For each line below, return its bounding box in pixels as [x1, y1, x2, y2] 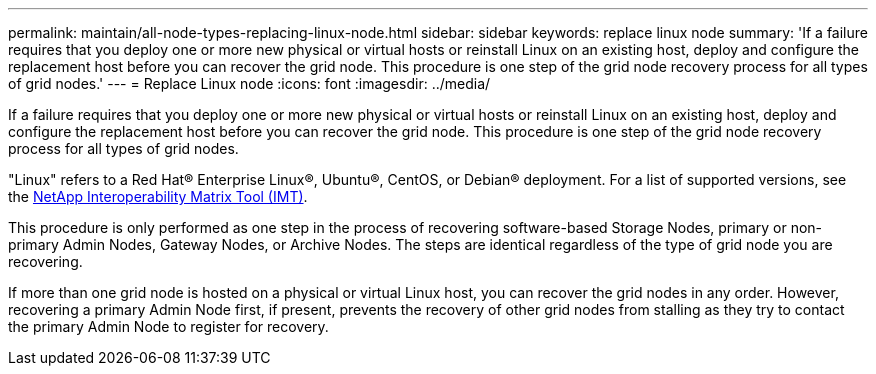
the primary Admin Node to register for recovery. [8, 318, 329, 335]
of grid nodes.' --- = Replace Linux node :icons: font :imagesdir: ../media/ [8, 75, 491, 92]
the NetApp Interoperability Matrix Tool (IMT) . [8, 188, 308, 205]
